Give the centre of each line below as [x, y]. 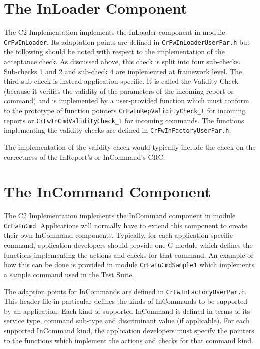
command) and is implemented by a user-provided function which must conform [127, 101]
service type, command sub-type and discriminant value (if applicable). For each [127, 321]
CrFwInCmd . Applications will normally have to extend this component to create [126, 225]
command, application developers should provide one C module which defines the [128, 245]
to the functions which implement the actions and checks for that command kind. [129, 340]
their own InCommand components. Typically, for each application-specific [118, 235]
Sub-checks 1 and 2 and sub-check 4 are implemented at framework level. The [123, 71]
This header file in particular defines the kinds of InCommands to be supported [126, 301]
